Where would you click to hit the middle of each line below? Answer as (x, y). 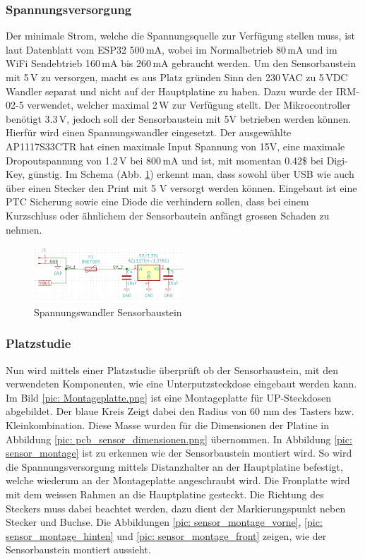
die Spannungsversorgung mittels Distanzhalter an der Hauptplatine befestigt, (174, 466)
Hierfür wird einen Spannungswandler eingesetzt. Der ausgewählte (149, 132)
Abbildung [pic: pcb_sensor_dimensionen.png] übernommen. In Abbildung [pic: (179, 439)
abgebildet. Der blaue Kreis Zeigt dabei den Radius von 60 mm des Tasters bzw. (180, 411)
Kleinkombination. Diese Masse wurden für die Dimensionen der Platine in (167, 425)
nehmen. (24, 229)
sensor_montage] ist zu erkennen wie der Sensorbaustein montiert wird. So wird (179, 453)
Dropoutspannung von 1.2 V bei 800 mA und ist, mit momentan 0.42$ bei (164, 160)
